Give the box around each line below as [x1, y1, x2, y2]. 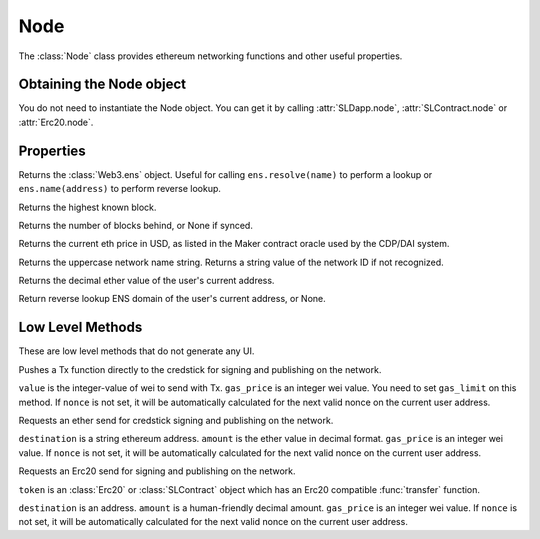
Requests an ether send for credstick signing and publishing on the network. [18, 414, 334, 426]
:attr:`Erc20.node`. [18, 116, 94, 128]
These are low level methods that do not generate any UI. [18, 345, 255, 357]
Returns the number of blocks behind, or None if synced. [18, 219, 254, 231]
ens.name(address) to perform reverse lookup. [18, 183, 222, 195]
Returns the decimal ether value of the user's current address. [18, 275, 275, 287]
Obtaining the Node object [18, 76, 187, 93]
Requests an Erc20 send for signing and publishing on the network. [18, 465, 296, 477]
